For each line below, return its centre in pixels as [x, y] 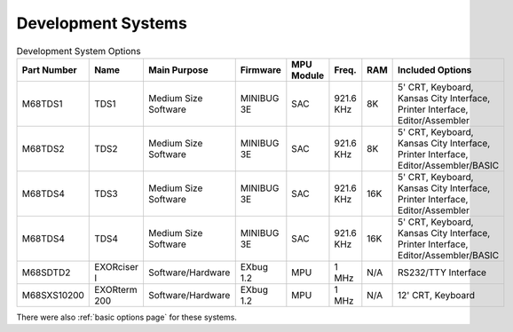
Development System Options [79, 51]
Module [308, 75]
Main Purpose [178, 69]
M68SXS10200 [53, 295]
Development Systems [102, 23]
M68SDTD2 [46, 273]
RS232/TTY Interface [442, 273]
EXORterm [116, 289]
